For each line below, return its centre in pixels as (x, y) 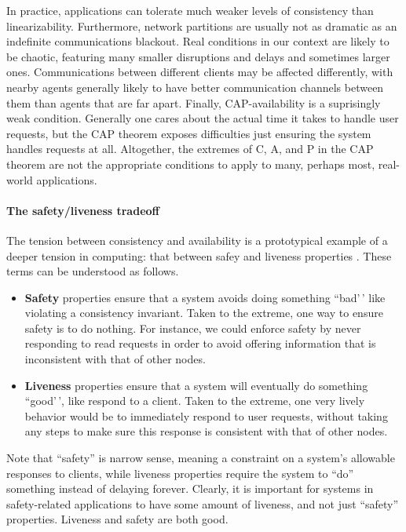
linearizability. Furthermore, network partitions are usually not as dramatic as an (202, 26)
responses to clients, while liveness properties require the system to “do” (180, 473)
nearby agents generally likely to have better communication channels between (195, 87)
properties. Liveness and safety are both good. (117, 519)
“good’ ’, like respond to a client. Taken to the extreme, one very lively (195, 401)
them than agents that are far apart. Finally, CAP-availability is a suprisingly (194, 102)
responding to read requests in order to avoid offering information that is (200, 343)
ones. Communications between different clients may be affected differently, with (200, 72)
